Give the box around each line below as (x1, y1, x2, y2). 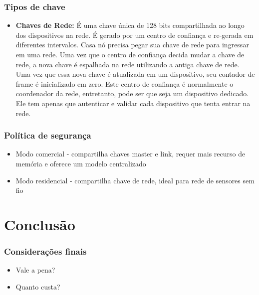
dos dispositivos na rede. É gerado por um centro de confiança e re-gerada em (15, 29, 254, 40)
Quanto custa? (15, 281, 60, 292)
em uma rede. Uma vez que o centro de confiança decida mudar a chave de (15, 49, 245, 59)
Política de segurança (4, 129, 91, 142)
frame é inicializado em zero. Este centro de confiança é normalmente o (15, 78, 234, 89)
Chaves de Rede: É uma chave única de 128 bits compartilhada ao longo (15, 20, 245, 30)
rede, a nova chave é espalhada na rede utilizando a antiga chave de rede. (15, 59, 240, 69)
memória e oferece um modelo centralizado (15, 158, 146, 168)
